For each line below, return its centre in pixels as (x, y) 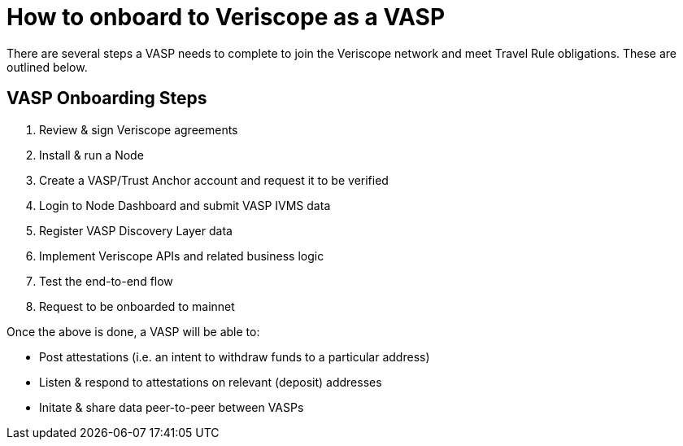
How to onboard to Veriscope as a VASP (226, 17)
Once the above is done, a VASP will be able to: (133, 331)
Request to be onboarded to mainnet (137, 306)
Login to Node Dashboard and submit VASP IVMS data (185, 205)
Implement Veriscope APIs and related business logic (182, 256)
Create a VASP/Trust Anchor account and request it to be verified (214, 180)
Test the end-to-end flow (106, 281)
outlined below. (47, 67)
